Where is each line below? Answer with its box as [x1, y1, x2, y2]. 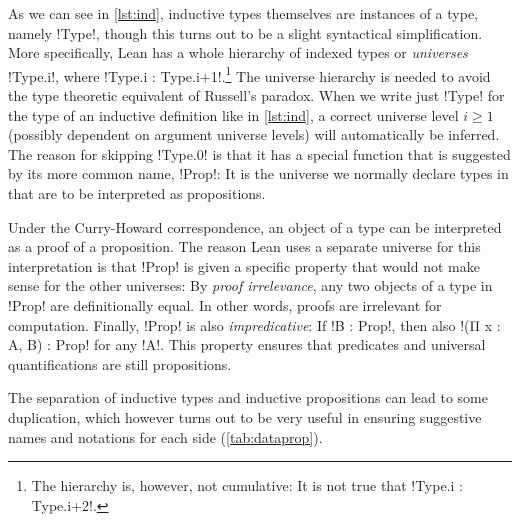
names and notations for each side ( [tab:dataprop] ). [8, 426, 323, 447]
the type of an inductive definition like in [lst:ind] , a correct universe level [8, 104, 459, 125]
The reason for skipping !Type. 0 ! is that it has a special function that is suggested [8, 143, 511, 164]
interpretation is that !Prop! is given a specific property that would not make [8, 255, 480, 276]
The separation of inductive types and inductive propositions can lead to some [8, 387, 488, 408]
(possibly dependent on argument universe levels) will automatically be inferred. [8, 124, 500, 145]
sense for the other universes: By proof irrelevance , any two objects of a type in [8, 275, 493, 296]
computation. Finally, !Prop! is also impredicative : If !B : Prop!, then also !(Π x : [8, 314, 501, 335]
